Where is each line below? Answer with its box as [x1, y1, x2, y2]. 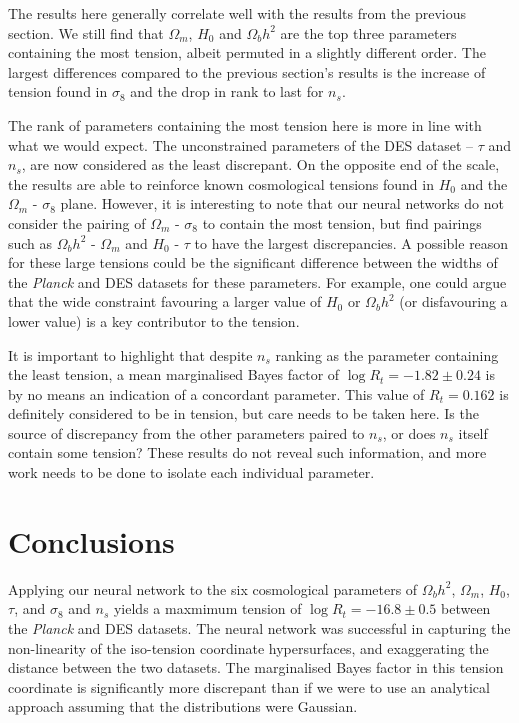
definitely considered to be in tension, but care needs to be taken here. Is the [8, 403, 479, 424]
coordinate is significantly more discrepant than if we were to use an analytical [8, 676, 490, 697]
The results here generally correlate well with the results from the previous [8, 3, 466, 23]
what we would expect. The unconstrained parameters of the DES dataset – [8, 134, 474, 155]
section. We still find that [8, 22, 164, 43]
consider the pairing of [8, 212, 146, 233]
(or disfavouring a [399, 291, 508, 312]
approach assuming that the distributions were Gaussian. [8, 696, 358, 717]
